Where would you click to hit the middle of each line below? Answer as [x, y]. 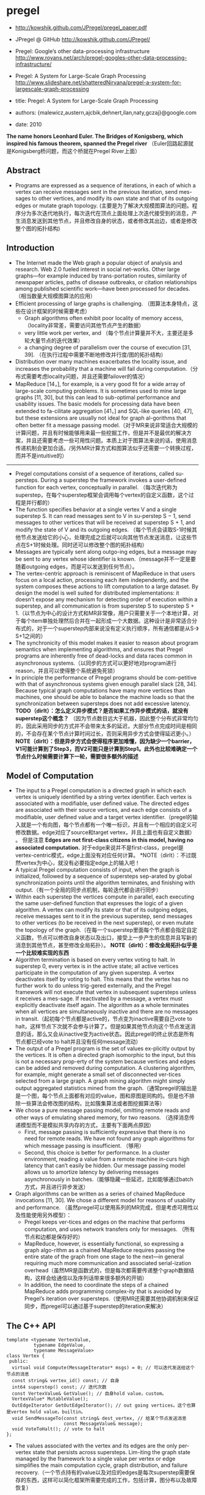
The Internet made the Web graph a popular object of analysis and [99, 262]
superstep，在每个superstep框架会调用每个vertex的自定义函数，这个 [102, 495]
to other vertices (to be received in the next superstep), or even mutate [104, 923]
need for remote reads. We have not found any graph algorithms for [109, 1139]
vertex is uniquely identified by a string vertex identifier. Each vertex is [103, 797]
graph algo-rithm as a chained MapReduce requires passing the [104, 1250]
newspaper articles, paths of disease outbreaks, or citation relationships [106, 282]
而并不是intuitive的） [41, 456]
